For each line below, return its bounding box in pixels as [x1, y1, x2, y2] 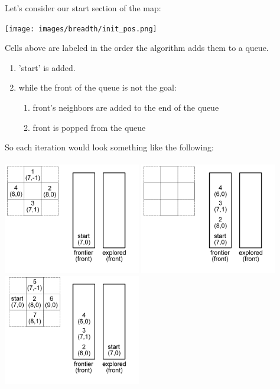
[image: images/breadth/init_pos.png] [5, 24, 157, 33]
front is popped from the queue [32, 121, 146, 133]
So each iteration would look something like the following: [5, 141, 214, 153]
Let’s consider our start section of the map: [5, 2, 161, 14]
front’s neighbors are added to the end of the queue [32, 101, 219, 114]
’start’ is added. [18, 61, 76, 73]
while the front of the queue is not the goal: [18, 81, 177, 94]
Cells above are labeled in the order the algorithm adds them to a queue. [5, 41, 269, 54]
